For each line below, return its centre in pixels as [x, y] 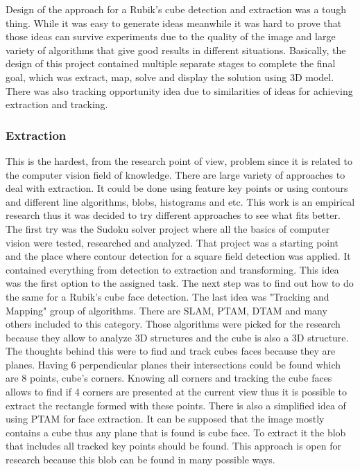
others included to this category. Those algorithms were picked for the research [173, 324]
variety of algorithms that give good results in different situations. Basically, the [176, 50]
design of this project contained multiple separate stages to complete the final [171, 63]
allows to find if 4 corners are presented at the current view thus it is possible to [176, 392]
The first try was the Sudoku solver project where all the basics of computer [168, 228]
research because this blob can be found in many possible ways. [140, 460]
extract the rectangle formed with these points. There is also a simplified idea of [176, 405]
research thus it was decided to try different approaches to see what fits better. [173, 215]
